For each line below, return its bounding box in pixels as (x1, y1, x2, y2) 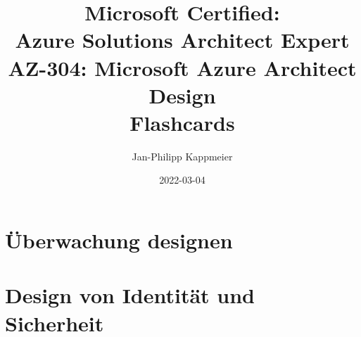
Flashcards (129, 108, 235, 136)
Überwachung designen (5, 226, 233, 255)
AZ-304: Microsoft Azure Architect (8, 53, 357, 82)
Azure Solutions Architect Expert (15, 25, 350, 54)
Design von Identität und (5, 281, 255, 310)
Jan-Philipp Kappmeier (132, 148, 233, 163)
